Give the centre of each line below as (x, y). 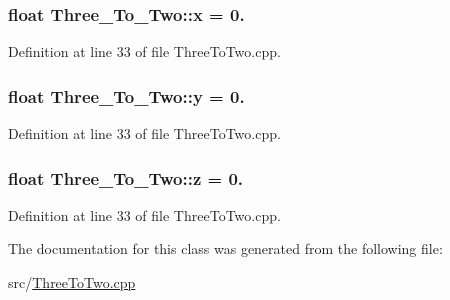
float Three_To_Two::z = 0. (126, 177)
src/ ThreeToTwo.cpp (72, 282)
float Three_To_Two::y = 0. (126, 95)
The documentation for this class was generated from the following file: (225, 248)
